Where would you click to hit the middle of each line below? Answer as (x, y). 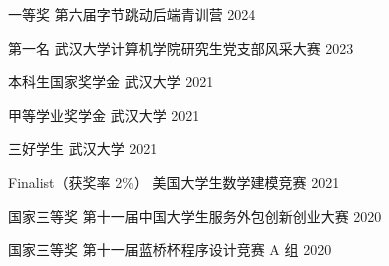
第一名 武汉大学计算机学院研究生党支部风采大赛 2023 (181, 47)
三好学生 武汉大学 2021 (83, 148)
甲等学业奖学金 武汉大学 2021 (104, 114)
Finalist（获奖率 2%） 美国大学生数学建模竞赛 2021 (174, 181)
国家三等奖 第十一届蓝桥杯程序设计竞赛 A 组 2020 (170, 249)
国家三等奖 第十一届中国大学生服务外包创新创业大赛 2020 (195, 215)
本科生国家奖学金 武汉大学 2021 (111, 81)
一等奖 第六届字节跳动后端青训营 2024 (132, 14)
